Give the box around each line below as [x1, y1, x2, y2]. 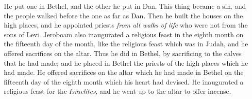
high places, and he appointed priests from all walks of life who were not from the [4, 20, 248, 30]
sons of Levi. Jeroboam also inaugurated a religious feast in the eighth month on [4, 29, 244, 39]
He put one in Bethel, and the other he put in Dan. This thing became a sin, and [4, 1, 246, 11]
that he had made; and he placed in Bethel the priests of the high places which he [4, 57, 248, 68]
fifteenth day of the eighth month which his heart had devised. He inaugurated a [4, 76, 244, 86]
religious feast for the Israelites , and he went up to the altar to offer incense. [4, 86, 231, 96]
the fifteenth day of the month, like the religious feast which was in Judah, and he [4, 39, 248, 49]
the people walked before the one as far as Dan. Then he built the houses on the [4, 10, 243, 20]
